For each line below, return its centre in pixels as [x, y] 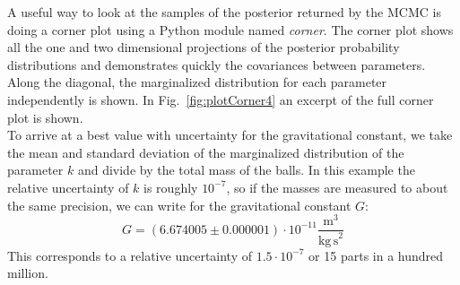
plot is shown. [45, 117]
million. [28, 273]
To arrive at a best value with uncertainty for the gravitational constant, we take [230, 135]
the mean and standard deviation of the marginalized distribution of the [206, 152]
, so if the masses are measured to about [337, 187]
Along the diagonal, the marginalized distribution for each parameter [197, 82]
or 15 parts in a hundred [376, 255]
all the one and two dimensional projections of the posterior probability [204, 47]
